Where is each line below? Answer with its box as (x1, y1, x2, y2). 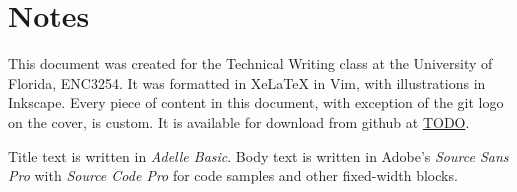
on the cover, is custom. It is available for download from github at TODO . (8, 111, 470, 132)
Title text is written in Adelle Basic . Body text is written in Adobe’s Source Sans (8, 145, 509, 166)
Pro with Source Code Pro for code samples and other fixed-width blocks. (8, 165, 458, 186)
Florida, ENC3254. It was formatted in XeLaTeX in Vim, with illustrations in (8, 72, 486, 93)
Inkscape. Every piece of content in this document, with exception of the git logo (8, 92, 504, 113)
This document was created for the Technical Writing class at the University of (8, 53, 493, 74)
